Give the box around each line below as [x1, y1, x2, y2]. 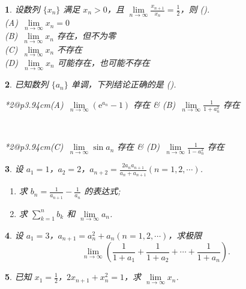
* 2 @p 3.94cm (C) [5, 140, 64, 153]
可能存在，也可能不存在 [57, 56, 150, 68]
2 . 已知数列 [5, 78, 49, 91]
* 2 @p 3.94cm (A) [5, 98, 64, 110]
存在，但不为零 [56, 29, 116, 42]
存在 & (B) [133, 98, 176, 110]
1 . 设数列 [5, 3, 40, 15]
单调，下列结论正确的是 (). [71, 78, 176, 91]
